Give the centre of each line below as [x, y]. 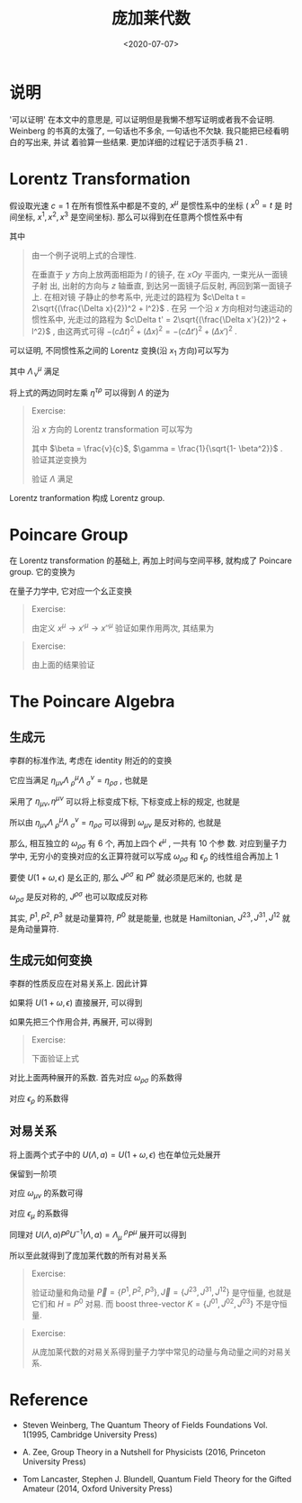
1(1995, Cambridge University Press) [90, 1435]
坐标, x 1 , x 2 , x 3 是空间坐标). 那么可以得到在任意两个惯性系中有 [130, 216]
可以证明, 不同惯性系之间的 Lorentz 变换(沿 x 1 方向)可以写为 [119, 351]
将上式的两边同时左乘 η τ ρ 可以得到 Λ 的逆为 [89, 391]
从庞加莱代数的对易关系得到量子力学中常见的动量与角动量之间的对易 [157, 1352]
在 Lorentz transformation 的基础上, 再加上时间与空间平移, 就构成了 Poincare [151, 560]
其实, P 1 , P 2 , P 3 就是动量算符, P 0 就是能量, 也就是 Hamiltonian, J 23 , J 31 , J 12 [145, 917]
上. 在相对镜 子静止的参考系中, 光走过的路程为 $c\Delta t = [139, 296]
